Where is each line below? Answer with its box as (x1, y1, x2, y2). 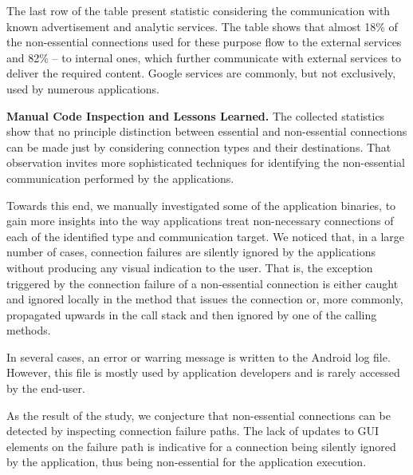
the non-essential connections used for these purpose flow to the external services (6, 34, 402, 50)
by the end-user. (6, 380, 85, 397)
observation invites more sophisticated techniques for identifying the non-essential (6, 154, 405, 171)
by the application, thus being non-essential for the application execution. (6, 453, 367, 470)
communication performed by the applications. (6, 169, 234, 186)
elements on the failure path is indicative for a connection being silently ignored (6, 437, 396, 454)
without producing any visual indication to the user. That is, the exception (6, 259, 373, 275)
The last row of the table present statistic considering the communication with (6, 2, 391, 18)
